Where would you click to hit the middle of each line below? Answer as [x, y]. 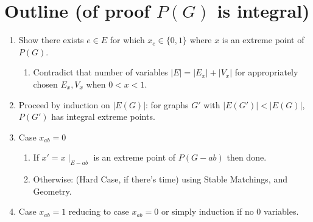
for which [127, 40]
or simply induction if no [207, 211]
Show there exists [51, 40]
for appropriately [266, 72]
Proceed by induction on [64, 104]
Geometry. [52, 191]
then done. [247, 157]
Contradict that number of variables [100, 72]
